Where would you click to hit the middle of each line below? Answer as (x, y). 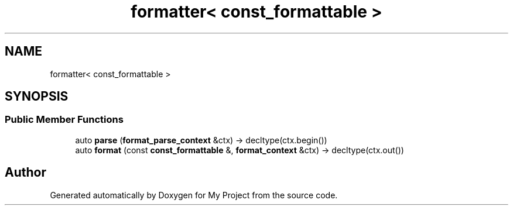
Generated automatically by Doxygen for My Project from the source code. (194, 195)
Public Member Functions (64, 120)
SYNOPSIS (37, 97)
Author (25, 173)
